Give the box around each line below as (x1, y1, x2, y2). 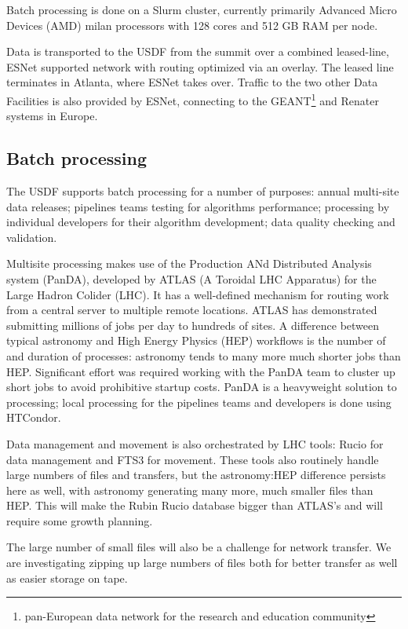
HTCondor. (6, 409, 61, 426)
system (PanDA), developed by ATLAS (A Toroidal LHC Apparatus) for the (6, 270, 377, 287)
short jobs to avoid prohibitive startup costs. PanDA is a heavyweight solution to (6, 378, 397, 395)
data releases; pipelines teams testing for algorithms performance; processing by (6, 198, 390, 214)
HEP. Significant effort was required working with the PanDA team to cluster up (6, 363, 395, 379)
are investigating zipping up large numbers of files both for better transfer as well (6, 554, 398, 571)
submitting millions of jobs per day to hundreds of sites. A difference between (6, 316, 380, 333)
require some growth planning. (6, 512, 153, 528)
